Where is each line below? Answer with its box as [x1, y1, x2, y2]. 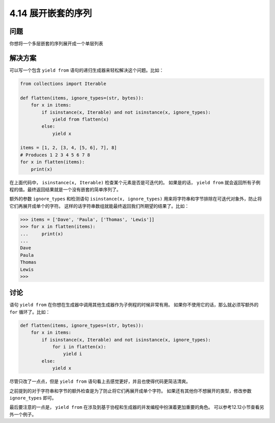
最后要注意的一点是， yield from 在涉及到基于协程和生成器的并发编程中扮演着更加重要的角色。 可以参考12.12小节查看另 [9, 404, 264, 410]
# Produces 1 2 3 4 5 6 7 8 [20, 152, 90, 158]
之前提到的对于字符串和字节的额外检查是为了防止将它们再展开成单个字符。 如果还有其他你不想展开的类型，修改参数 [9, 387, 252, 394]
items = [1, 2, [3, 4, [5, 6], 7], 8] [20, 145, 117, 151]
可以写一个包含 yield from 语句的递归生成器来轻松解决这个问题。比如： [9, 67, 164, 73]
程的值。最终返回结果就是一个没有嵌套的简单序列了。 [9, 186, 121, 193]
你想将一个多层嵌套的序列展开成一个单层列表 [9, 41, 103, 47]
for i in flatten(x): [52, 344, 106, 350]
